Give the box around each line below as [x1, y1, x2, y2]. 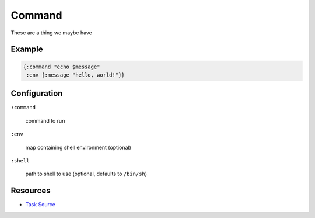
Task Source [25, 201, 55, 208]
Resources [10, 186, 51, 196]
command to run [25, 117, 65, 124]
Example [10, 44, 43, 54]
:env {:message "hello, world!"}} [26, 71, 125, 78]
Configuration [10, 88, 63, 99]
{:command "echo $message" [23, 63, 100, 70]
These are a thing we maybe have [10, 29, 93, 36]
